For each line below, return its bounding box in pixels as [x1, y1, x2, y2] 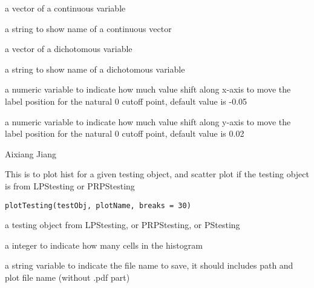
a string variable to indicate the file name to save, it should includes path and [5, 259, 293, 272]
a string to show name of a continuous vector [5, 22, 172, 34]
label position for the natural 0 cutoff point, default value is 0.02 [5, 127, 244, 140]
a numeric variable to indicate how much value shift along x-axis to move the [5, 83, 291, 96]
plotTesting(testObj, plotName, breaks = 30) [5, 201, 191, 210]
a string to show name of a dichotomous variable [5, 62, 185, 75]
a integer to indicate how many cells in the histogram [5, 238, 203, 251]
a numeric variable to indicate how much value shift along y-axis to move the [5, 115, 291, 128]
